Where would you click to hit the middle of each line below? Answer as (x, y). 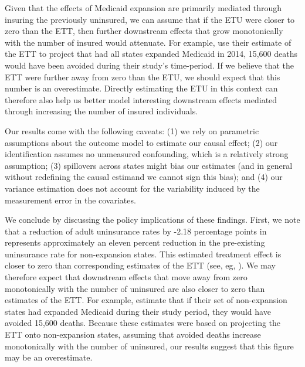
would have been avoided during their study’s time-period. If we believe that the (150, 65)
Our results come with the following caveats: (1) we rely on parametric (132, 130)
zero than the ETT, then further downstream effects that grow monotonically (144, 31)
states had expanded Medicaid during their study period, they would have (138, 311)
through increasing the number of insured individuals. (101, 111)
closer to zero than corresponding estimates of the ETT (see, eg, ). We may (140, 265)
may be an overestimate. (49, 357)
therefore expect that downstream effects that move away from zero (126, 277)
